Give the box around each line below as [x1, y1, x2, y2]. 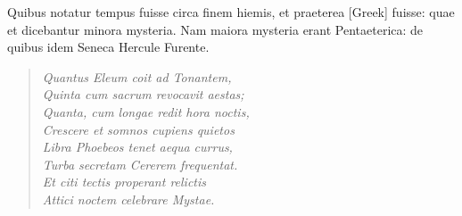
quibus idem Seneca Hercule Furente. [7, 37, 210, 56]
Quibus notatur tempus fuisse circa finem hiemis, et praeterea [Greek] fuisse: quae [7, 3, 455, 21]
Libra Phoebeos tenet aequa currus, [42, 137, 233, 156]
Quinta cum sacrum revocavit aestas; [42, 85, 244, 104]
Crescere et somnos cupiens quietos [42, 120, 235, 138]
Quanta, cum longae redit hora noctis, [42, 102, 250, 120]
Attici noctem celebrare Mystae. [42, 189, 215, 208]
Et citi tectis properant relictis [42, 172, 207, 191]
